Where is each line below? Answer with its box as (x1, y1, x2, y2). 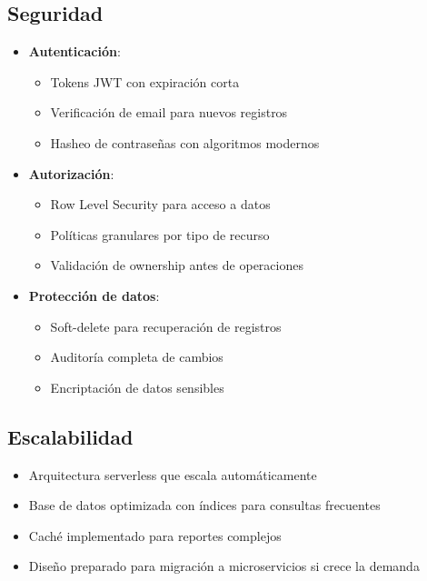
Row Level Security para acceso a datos (50, 195, 271, 214)
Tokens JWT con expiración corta (50, 72, 240, 91)
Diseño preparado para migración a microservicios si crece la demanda (28, 556, 420, 576)
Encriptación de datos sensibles (50, 377, 224, 396)
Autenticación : (28, 42, 121, 61)
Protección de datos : (28, 285, 160, 305)
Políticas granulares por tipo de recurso (50, 225, 270, 244)
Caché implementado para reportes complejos (28, 526, 282, 545)
